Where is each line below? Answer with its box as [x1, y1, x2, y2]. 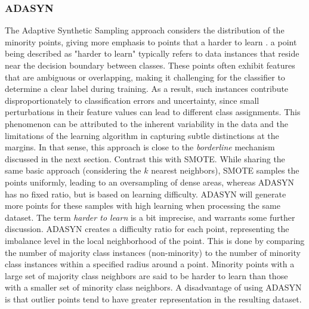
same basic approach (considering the [5, 164, 141, 177]
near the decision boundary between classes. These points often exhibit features [5, 59, 295, 71]
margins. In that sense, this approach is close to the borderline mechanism [5, 141, 275, 153]
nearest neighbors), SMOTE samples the [151, 164, 299, 177]
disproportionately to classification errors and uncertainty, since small [5, 94, 259, 106]
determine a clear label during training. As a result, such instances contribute [5, 82, 289, 95]
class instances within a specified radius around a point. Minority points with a [5, 258, 295, 270]
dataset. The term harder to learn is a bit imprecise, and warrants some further [5, 211, 295, 223]
